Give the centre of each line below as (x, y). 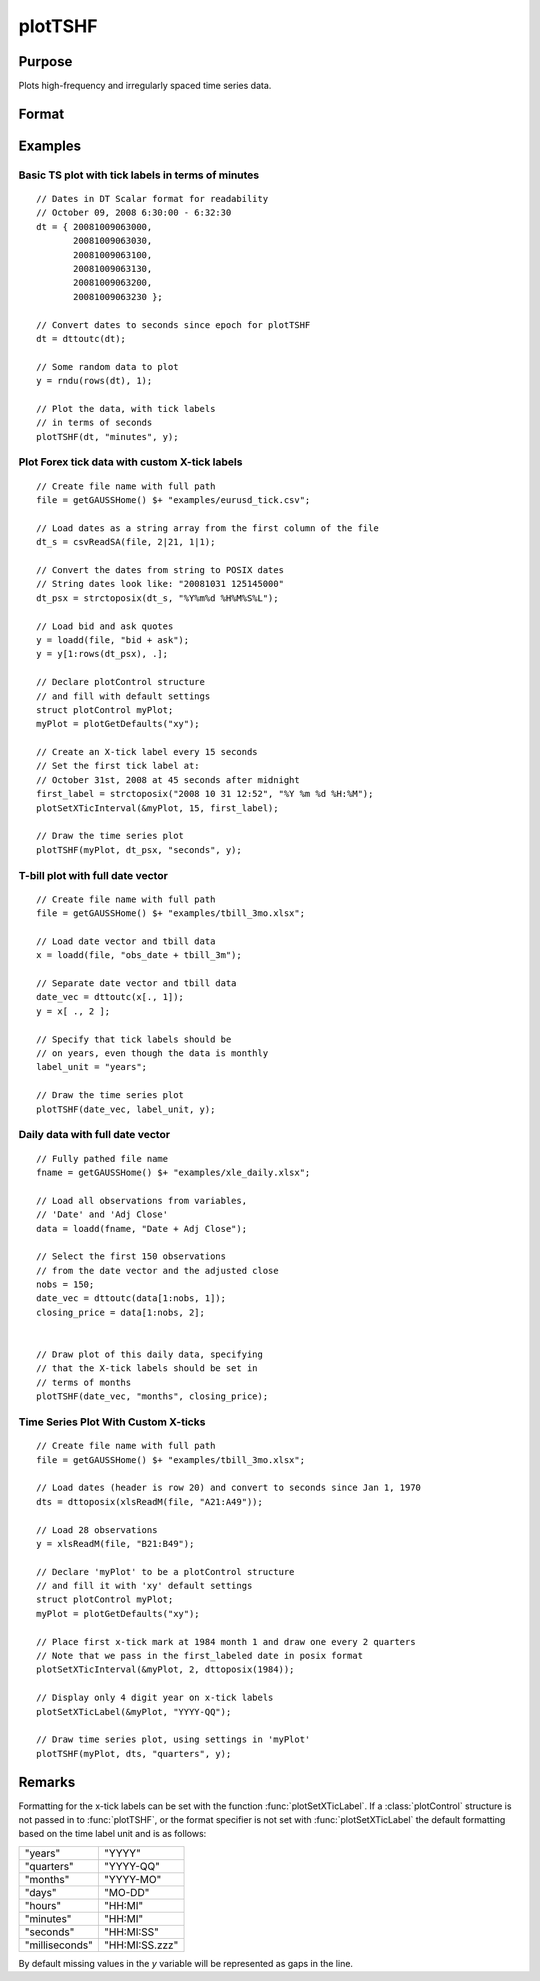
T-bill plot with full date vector (93, 875)
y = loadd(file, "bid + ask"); (113, 639)
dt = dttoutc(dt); (81, 338)
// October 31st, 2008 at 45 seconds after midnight (168, 779)
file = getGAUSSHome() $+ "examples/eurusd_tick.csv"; (173, 500)
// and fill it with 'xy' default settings (144, 1586)
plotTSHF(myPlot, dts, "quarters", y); (134, 1753)
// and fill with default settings (123, 696)
